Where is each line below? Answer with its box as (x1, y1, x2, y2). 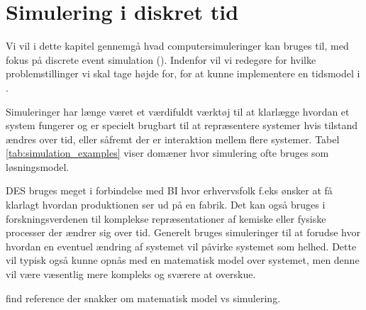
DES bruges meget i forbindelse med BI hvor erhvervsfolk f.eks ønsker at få (6, 183, 333, 198)
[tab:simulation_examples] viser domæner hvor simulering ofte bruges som (6, 145, 329, 160)
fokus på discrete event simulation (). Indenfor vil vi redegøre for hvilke (6, 52, 316, 67)
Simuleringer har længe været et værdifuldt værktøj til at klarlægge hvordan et (6, 104, 350, 118)
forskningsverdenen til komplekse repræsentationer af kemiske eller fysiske (6, 211, 326, 226)
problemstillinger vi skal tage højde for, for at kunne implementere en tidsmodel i (6, 66, 360, 81)
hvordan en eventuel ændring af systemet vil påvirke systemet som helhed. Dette (6, 238, 357, 253)
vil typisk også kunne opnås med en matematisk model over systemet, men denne (6, 253, 360, 267)
